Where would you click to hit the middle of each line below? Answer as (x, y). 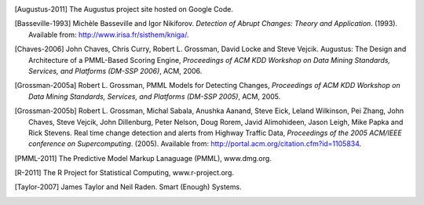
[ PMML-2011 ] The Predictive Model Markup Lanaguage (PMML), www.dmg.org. (143, 158)
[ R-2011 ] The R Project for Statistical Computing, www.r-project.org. (124, 173)
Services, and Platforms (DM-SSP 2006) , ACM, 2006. (115, 71)
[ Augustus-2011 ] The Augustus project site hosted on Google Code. (124, 9)
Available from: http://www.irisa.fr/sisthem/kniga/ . (109, 35)
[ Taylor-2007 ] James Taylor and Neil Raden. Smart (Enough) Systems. (128, 187)
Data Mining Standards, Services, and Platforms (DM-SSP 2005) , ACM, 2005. (155, 96)
